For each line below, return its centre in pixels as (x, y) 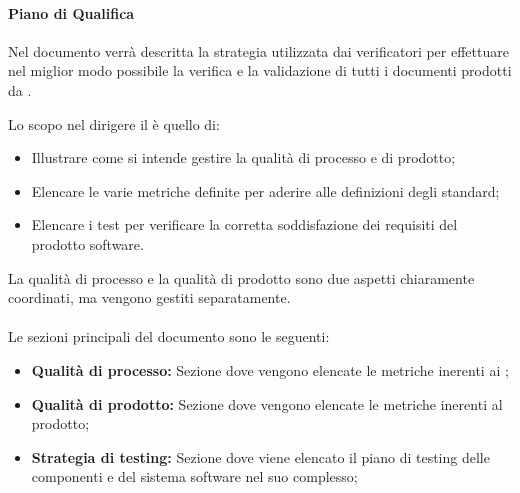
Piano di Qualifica (71, 12)
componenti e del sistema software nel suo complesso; (194, 476)
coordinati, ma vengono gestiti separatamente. (149, 297)
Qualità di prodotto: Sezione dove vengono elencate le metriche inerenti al (267, 403)
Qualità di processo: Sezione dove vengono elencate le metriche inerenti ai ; (270, 369)
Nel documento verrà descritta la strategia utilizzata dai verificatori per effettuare (258, 50)
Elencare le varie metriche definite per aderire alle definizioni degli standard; (265, 190)
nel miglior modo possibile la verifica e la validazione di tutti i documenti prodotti (260, 70)
